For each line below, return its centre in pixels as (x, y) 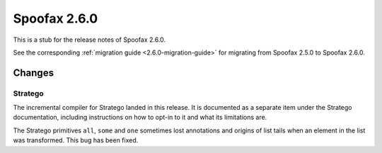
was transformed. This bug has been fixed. (76, 140)
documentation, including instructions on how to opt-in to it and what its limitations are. (140, 118)
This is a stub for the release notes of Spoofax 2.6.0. (89, 40)
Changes (34, 73)
